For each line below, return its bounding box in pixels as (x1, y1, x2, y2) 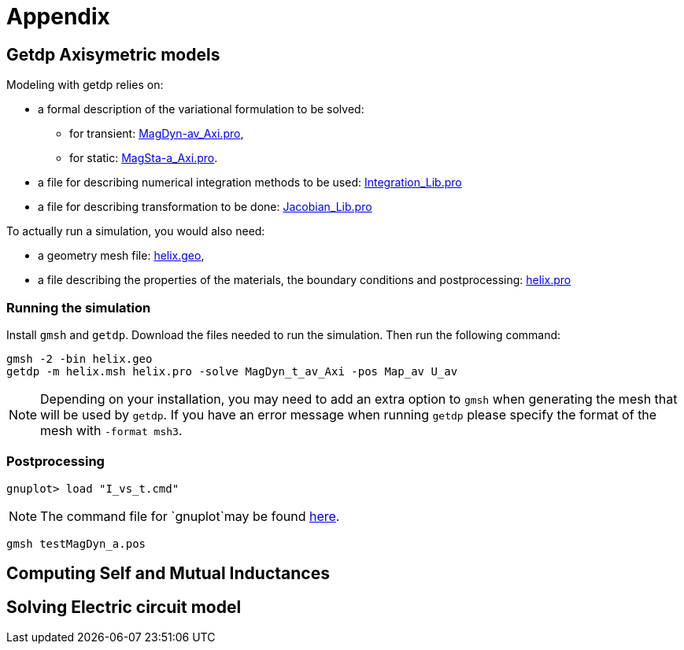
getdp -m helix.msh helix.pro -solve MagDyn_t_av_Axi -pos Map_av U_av (6, 364, 458, 378)
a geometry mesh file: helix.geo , (38, 249, 205, 263)
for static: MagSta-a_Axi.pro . (69, 151, 218, 165)
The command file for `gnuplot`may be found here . (40, 508, 340, 524)
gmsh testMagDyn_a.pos (6, 537, 146, 550)
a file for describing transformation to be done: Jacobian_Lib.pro (38, 200, 372, 214)
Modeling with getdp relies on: (6, 78, 164, 92)
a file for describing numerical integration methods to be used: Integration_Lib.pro (38, 175, 462, 190)
